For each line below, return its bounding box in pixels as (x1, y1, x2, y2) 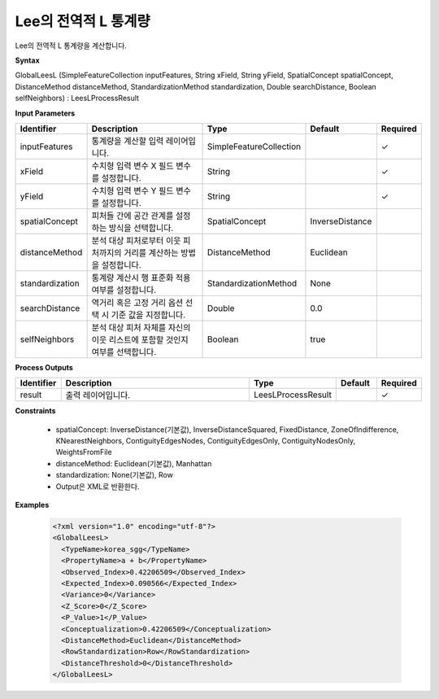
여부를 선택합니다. (91, 346, 157, 357)
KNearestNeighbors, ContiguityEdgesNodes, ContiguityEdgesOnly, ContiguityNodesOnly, (55, 436, 356, 446)
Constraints (15, 406, 56, 416)
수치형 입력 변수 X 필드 (91, 159, 174, 171)
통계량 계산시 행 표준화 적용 (91, 272, 191, 283)
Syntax (15, 55, 40, 65)
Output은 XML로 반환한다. (55, 481, 140, 491)
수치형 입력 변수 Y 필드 (91, 185, 174, 196)
